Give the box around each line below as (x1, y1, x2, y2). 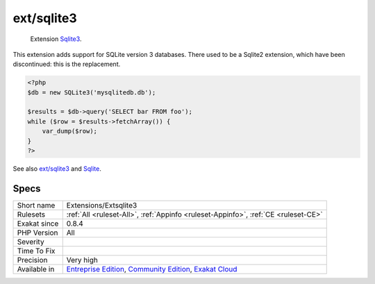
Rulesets (17, 209, 45, 219)
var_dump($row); (42, 127, 97, 135)
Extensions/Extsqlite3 (66, 200, 137, 210)
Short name (17, 200, 56, 210)
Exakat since (17, 219, 59, 228)
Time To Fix (17, 246, 56, 256)
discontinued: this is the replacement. (12, 60, 121, 69)
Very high (66, 255, 99, 265)
